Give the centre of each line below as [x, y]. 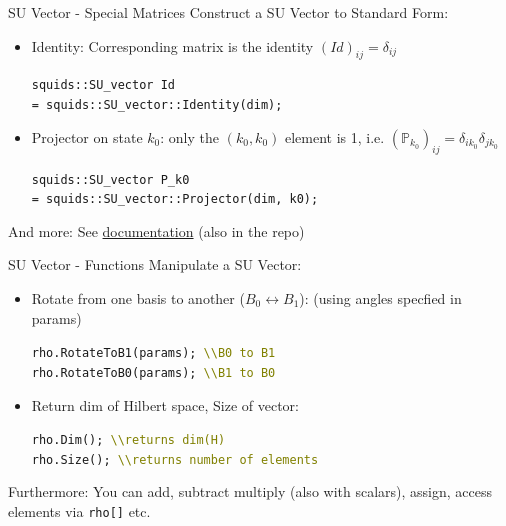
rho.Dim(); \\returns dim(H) [128, 440]
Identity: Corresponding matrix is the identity [172, 45]
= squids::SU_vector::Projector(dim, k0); [175, 199]
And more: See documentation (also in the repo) [156, 230]
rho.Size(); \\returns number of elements [175, 459]
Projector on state [87, 136]
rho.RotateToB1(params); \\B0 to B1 [153, 353]
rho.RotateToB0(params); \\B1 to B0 [153, 372]
